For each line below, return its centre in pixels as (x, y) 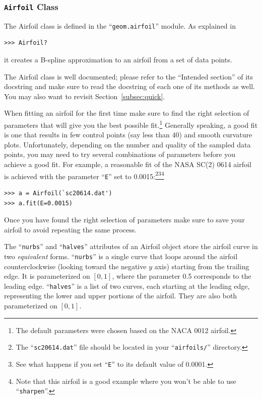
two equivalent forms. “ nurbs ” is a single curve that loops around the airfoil (121, 256)
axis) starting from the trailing (202, 266)
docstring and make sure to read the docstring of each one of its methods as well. (129, 86)
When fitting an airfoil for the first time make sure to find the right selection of (127, 113)
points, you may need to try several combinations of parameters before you (120, 154)
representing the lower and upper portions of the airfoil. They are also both (121, 296)
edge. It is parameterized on (47, 276)
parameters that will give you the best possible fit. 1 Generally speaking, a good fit (131, 124)
